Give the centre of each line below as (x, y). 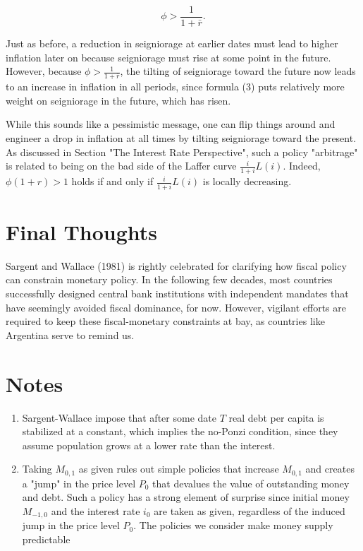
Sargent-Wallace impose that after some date (119, 417)
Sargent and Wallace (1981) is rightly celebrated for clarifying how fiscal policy (176, 265)
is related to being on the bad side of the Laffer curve (121, 166)
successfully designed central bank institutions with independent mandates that (177, 294)
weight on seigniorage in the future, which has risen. (118, 100)
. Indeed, (302, 166)
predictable (46, 539)
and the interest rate (96, 510)
